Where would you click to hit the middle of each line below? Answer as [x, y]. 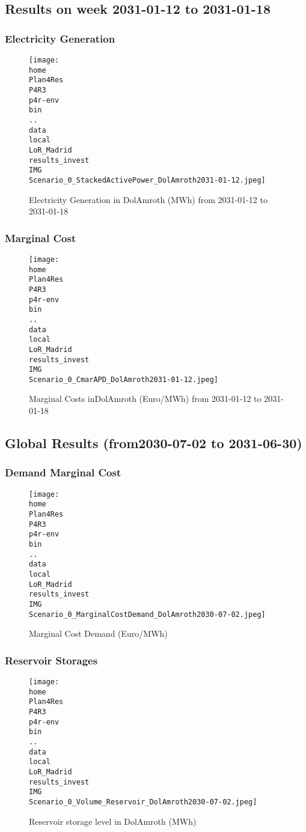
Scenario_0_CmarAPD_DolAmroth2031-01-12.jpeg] [124, 379]
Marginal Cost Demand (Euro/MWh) [98, 633]
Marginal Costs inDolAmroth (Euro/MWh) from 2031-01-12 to [145, 399]
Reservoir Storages [51, 660]
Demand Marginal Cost [63, 472]
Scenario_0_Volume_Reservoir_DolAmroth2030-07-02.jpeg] [143, 802]
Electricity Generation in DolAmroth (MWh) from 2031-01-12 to [148, 199]
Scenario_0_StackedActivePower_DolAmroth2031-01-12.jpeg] [147, 180]
